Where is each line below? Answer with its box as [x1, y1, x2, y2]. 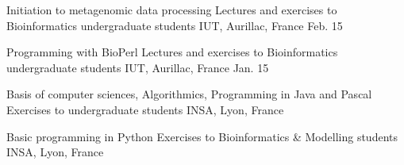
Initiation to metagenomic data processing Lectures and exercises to [6, 2, 337, 17]
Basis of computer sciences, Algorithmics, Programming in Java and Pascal [6, 86, 372, 102]
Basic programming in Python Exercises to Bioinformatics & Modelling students [6, 128, 398, 144]
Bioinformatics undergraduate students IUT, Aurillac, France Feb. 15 [6, 17, 343, 33]
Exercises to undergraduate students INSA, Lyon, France [6, 101, 284, 117]
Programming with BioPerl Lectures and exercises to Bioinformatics [6, 44, 338, 60]
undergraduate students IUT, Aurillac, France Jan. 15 [6, 59, 269, 75]
